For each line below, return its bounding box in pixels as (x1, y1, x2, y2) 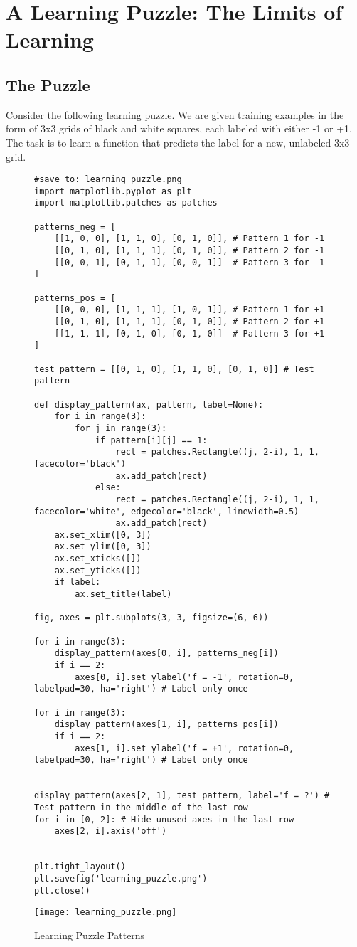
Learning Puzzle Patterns (34, 927, 145, 942)
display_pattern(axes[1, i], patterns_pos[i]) (54, 719, 279, 730)
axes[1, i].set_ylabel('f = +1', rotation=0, (75, 743, 294, 753)
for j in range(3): (75, 423, 167, 433)
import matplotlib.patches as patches (34, 198, 218, 208)
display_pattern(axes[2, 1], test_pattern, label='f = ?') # (34, 790, 330, 801)
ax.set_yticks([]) (54, 565, 142, 576)
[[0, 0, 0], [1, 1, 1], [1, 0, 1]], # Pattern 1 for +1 (54, 305, 325, 315)
